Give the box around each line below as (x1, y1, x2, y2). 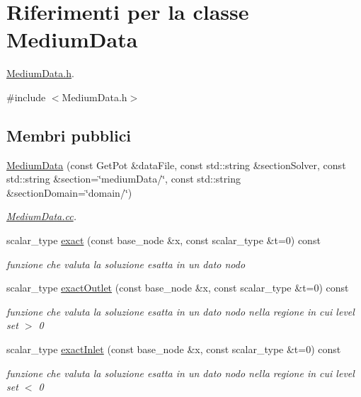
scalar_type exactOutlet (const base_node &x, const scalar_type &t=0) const (6, 280, 349, 295)
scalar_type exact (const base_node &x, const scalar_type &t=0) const (6, 233, 321, 248)
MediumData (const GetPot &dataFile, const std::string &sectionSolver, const (6, 157, 346, 172)
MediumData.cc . (6, 209, 77, 224)
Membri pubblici (6, 124, 132, 146)
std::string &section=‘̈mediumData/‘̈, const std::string (6, 171, 241, 186)
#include (6, 89, 46, 104)
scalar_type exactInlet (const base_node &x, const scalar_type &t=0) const (6, 342, 341, 357)
